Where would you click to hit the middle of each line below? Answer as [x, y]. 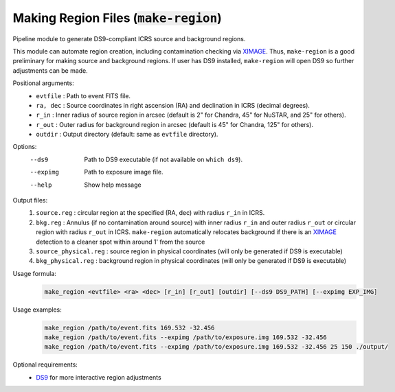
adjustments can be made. [50, 70]
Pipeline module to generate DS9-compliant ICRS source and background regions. [129, 38]
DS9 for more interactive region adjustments [99, 377]
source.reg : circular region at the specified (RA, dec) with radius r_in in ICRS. [150, 213]
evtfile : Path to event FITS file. [83, 95]
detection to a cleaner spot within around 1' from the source [121, 242]
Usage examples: [37, 310]
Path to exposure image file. [124, 172]
